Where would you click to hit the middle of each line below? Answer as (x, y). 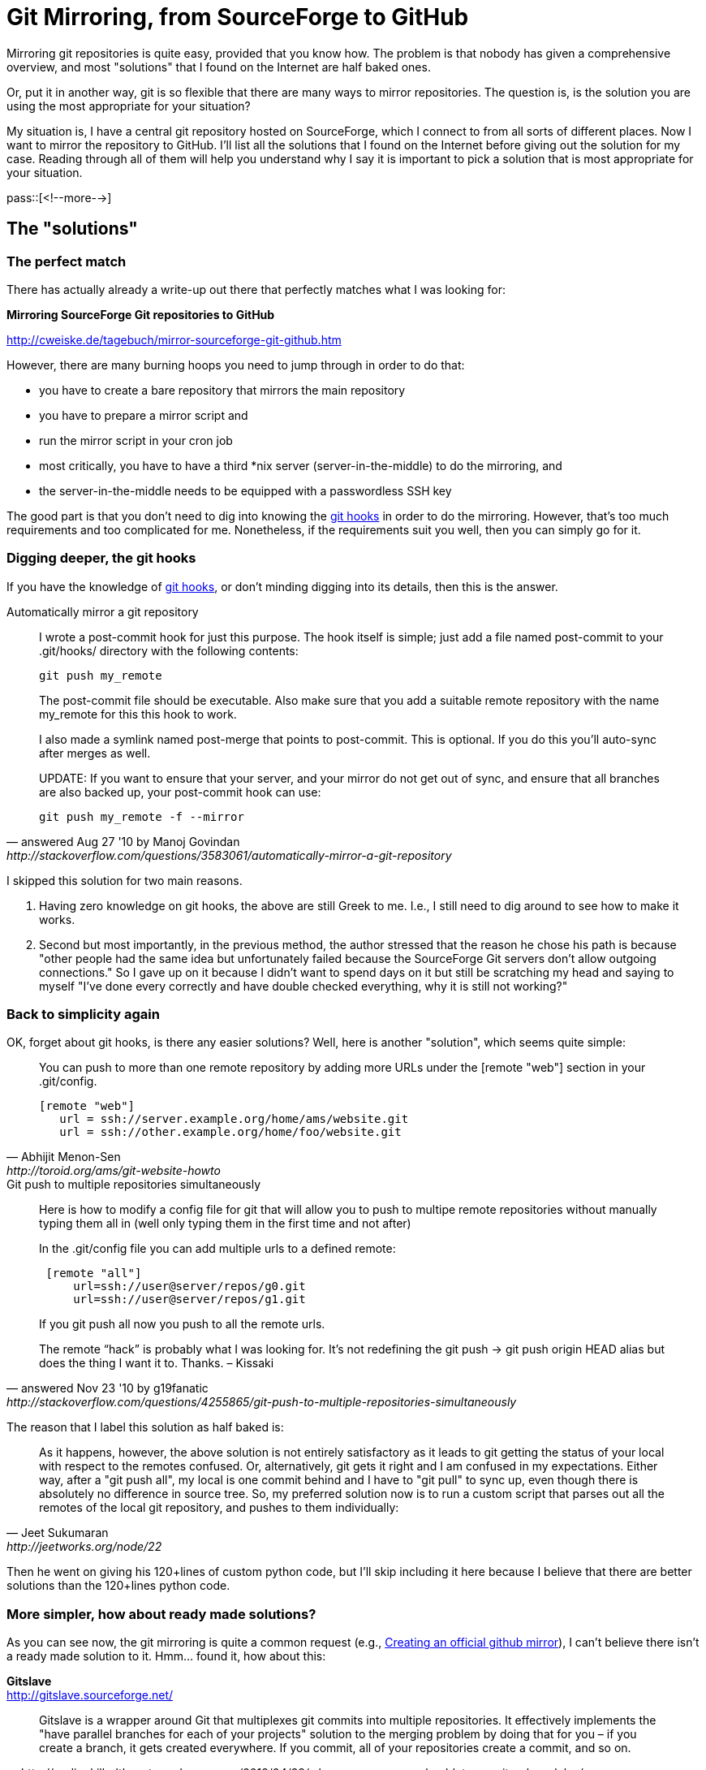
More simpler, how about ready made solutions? (161, 1614)
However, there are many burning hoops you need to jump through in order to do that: (236, 365)
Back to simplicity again (83, 1015)
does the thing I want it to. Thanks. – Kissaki (157, 1363)
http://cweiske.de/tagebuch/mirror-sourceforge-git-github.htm (174, 339)
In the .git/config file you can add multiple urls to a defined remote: (217, 1249)
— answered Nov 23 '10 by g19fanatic (108, 1388)
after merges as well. (95, 753)
